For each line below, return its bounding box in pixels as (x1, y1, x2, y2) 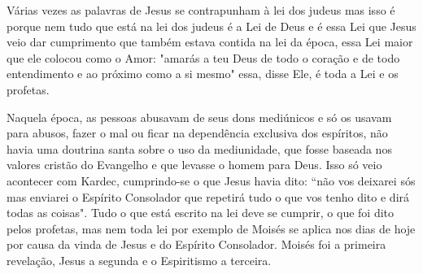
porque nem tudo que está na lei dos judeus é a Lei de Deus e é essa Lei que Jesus (7, 17, 416, 34)
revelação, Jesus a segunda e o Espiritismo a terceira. (7, 251, 272, 268)
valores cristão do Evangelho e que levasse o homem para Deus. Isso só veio (7, 156, 382, 173)
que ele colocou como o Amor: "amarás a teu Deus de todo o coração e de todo (7, 49, 400, 66)
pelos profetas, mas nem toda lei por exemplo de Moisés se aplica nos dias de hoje (7, 220, 416, 237)
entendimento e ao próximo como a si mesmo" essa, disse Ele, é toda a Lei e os (7, 65, 399, 82)
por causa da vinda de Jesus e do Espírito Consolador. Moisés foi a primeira (7, 236, 386, 253)
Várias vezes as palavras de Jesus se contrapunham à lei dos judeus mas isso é (7, 2, 395, 18)
